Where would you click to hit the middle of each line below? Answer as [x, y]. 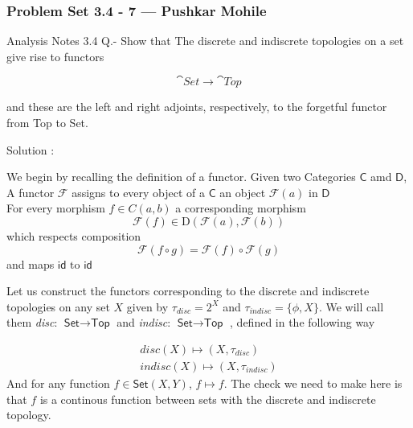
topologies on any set [58, 306]
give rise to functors [55, 56]
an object [243, 192]
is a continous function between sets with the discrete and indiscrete [208, 399]
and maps [31, 263]
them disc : [32, 322]
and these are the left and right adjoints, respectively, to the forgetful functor [197, 107]
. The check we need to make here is [313, 383]
